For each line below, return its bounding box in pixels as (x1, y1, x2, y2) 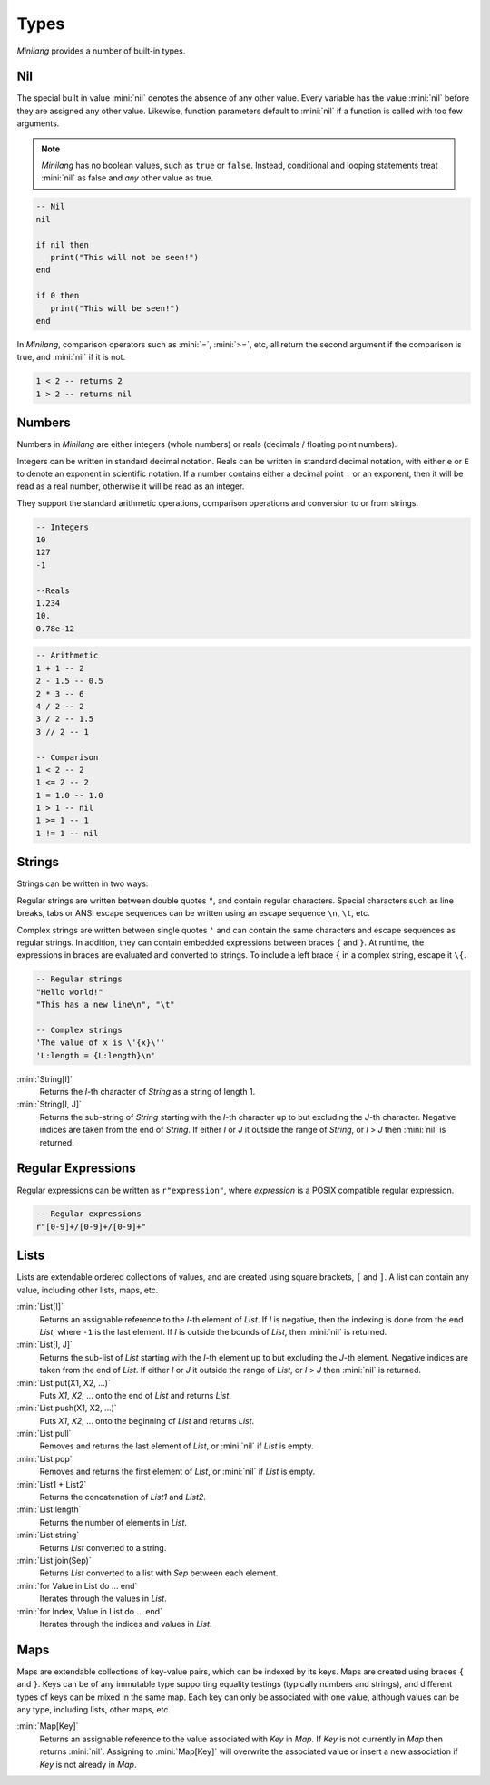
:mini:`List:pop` (16, 1453, 73, 1464)
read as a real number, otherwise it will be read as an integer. (16, 481, 245, 492)
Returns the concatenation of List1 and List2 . (39, 1492, 206, 1503)
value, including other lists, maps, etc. (16, 1284, 159, 1295)
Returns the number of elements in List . (39, 1517, 188, 1527)
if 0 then (35, 290, 80, 301)
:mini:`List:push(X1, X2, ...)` (16, 1402, 117, 1414)
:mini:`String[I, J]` (16, 1098, 82, 1110)
